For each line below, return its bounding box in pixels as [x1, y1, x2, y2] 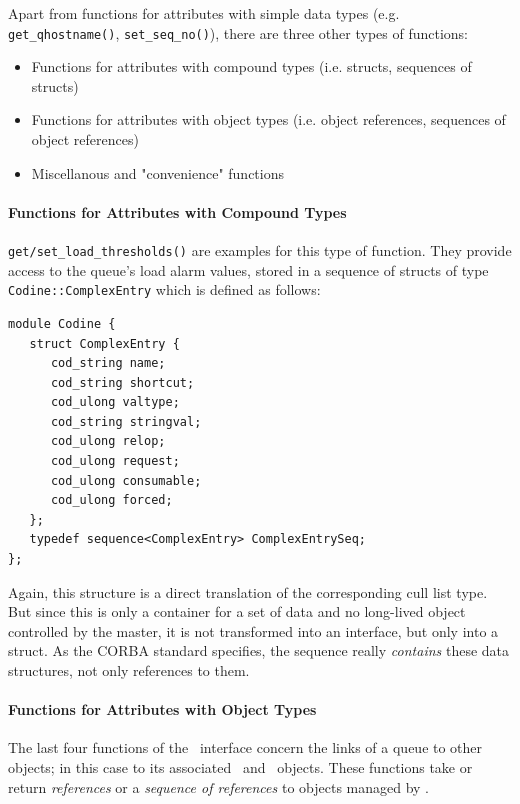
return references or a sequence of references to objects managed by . [8, 776, 430, 797]
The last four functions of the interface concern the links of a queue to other [8, 737, 483, 758]
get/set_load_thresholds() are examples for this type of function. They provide [8, 240, 512, 261]
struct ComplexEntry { [29, 336, 180, 351]
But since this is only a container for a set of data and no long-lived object [8, 601, 466, 622]
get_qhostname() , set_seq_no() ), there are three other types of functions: [8, 22, 469, 43]
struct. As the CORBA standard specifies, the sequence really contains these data [8, 640, 510, 661]
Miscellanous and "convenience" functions [31, 162, 285, 183]
